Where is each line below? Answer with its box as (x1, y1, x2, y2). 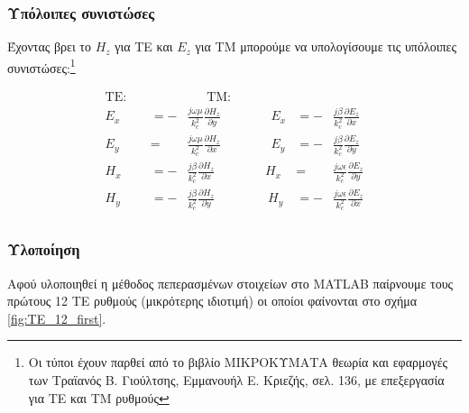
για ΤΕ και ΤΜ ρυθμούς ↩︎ (28, 388, 170, 407)
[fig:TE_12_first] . (7, 308, 106, 327)
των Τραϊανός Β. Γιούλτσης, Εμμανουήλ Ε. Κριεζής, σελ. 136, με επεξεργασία (28, 371, 445, 390)
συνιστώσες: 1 (7, 55, 76, 77)
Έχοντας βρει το (7, 37, 91, 56)
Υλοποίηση (7, 238, 80, 261)
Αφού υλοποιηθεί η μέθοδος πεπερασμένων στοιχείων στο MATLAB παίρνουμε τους (7, 273, 454, 292)
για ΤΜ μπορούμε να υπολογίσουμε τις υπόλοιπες (195, 37, 456, 56)
